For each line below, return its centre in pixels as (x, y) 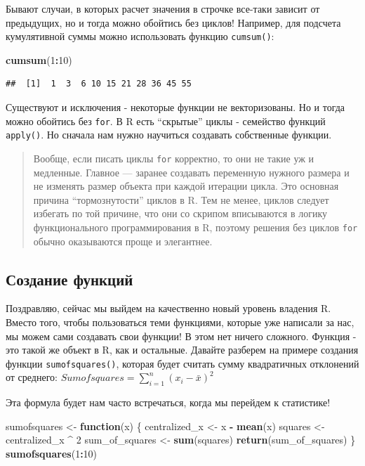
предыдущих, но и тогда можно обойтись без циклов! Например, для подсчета (173, 22)
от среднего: (32, 377)
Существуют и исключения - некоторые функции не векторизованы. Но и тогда (175, 107)
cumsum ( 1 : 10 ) (39, 59)
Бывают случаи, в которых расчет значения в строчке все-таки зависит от (163, 8)
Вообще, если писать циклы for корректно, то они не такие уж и (174, 158)
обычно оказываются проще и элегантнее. (123, 241)
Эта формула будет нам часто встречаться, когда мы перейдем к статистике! (168, 402)
